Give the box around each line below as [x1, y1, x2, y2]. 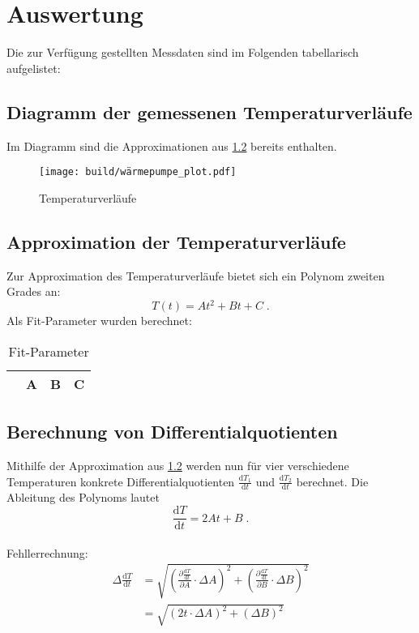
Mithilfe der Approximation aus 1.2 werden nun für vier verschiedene [6, 457, 349, 474]
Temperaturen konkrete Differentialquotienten [6, 473, 235, 490]
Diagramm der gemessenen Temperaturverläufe [6, 99, 413, 124]
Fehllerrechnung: [6, 544, 88, 561]
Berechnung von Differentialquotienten [6, 419, 338, 444]
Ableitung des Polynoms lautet [6, 489, 160, 506]
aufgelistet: [6, 59, 61, 76]
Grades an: [6, 283, 61, 300]
